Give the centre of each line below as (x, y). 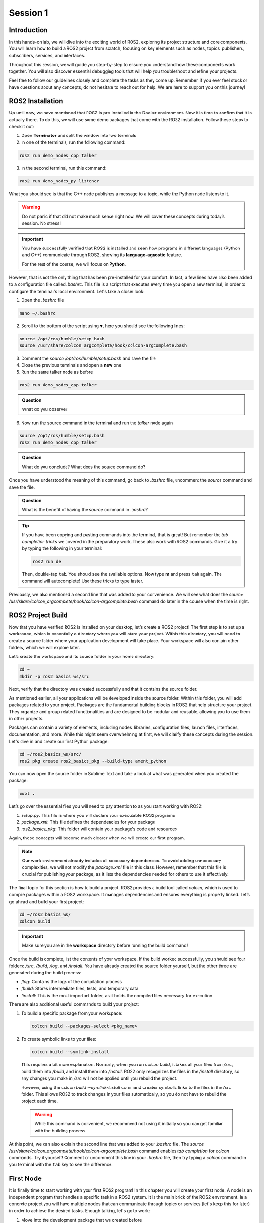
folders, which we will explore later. (44, 648)
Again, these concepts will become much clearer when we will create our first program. (97, 838)
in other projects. (26, 719)
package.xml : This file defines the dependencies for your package (88, 822)
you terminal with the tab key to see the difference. (61, 1165)
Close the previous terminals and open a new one (71, 365)
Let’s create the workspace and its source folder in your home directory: (82, 657)
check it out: (22, 127)
